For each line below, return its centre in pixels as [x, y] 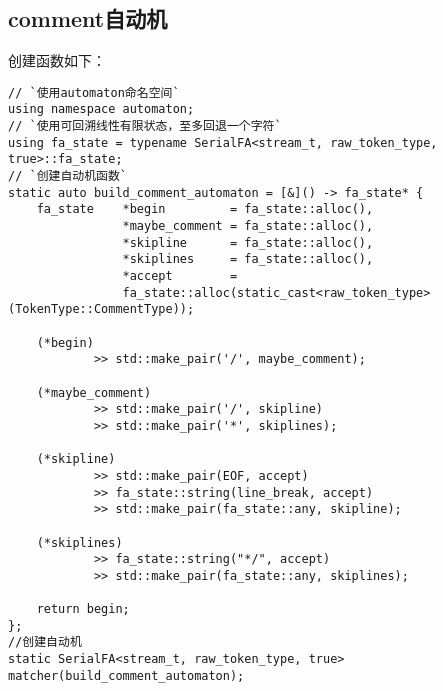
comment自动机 [88, 18]
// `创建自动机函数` [68, 176]
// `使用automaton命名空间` [94, 92]
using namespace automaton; [101, 109]
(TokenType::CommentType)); [101, 309]
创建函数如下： [57, 60]
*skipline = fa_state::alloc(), [248, 242]
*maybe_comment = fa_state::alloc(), [248, 226]
